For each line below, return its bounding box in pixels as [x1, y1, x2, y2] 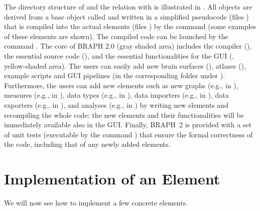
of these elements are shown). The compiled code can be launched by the [4, 31, 228, 41]
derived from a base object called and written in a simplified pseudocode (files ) [4, 11, 249, 22]
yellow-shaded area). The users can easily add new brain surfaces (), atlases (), [4, 60, 246, 71]
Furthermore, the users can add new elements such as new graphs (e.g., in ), [4, 80, 238, 90]
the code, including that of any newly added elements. [4, 139, 171, 149]
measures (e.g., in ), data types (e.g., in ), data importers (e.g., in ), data [4, 90, 229, 100]
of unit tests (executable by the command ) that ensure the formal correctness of [4, 129, 253, 139]
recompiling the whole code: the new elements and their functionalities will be [4, 109, 244, 120]
